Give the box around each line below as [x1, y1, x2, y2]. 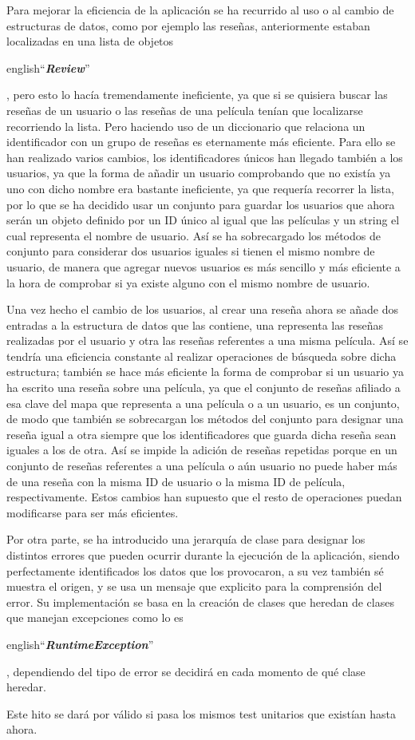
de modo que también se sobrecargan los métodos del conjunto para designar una [6, 410, 404, 427]
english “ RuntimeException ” [6, 635, 154, 652]
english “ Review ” [6, 59, 90, 76]
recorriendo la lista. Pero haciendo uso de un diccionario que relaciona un [6, 117, 366, 134]
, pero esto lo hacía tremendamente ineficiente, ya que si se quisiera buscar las [6, 86, 388, 103]
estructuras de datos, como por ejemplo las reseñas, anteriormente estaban [6, 17, 370, 34]
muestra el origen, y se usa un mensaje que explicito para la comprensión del [6, 578, 382, 595]
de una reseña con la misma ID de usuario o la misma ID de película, [6, 473, 346, 489]
